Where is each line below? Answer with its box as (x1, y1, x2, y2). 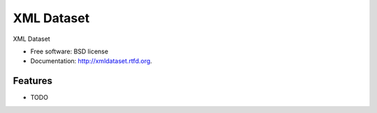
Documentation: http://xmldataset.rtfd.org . (30, 57, 153, 65)
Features (13, 75, 52, 87)
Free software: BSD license (30, 47, 108, 55)
